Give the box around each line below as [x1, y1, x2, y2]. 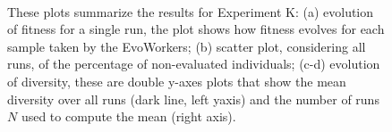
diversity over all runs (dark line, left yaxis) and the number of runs [7, 89, 379, 108]
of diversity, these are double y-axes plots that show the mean [7, 71, 346, 90]
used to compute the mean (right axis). [21, 107, 236, 126]
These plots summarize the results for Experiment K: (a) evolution [7, 2, 374, 21]
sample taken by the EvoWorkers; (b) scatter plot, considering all [7, 37, 366, 55]
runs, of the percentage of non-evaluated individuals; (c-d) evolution [7, 54, 380, 73]
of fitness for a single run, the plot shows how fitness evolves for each [7, 20, 385, 38]
